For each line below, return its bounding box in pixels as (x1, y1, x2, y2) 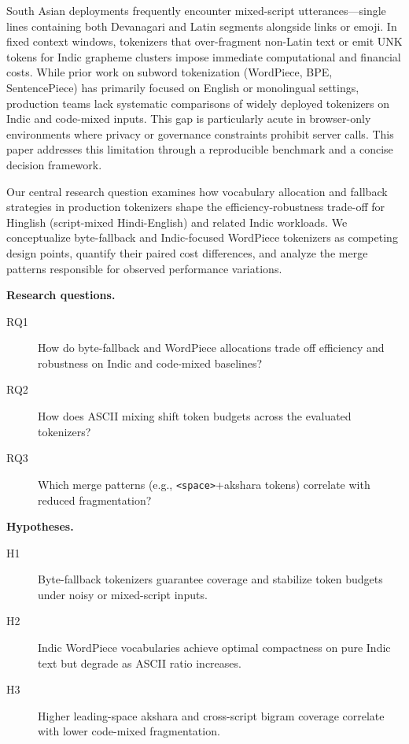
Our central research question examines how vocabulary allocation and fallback (6, 183, 388, 199)
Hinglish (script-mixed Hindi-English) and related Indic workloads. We (6, 213, 348, 230)
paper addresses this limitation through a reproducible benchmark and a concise (6, 141, 393, 157)
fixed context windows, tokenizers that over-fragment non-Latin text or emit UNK (6, 33, 403, 50)
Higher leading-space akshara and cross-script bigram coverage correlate (38, 707, 385, 724)
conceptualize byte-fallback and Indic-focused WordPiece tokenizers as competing (6, 229, 398, 246)
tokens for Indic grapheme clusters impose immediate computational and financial (6, 48, 401, 65)
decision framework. (6, 156, 102, 172)
